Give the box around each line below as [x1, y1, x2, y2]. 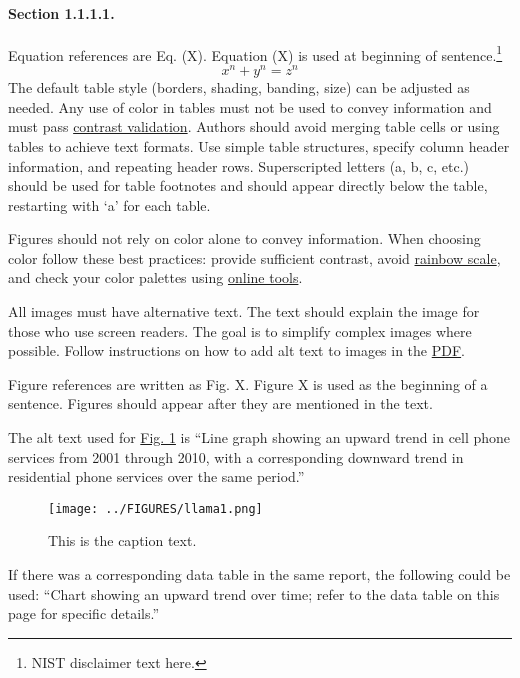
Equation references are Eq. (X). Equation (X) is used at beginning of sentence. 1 [8, 41, 503, 65]
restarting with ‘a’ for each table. [8, 194, 211, 215]
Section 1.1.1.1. [8, 2, 115, 23]
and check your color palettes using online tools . [8, 267, 303, 288]
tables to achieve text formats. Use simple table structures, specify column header [8, 135, 510, 156]
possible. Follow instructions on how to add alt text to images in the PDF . [8, 340, 466, 361]
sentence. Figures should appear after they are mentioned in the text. [8, 393, 433, 414]
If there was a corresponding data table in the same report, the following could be [8, 564, 511, 585]
